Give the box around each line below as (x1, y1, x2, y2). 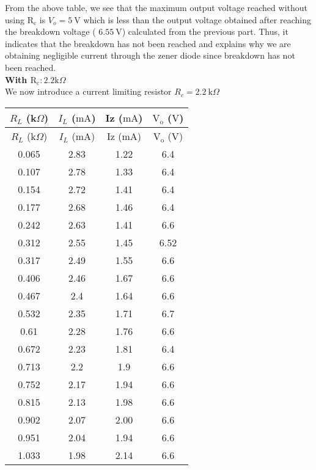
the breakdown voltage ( (5, 25, 96, 38)
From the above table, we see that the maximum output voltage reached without (5, 1, 307, 13)
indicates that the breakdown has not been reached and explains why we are (5, 37, 291, 50)
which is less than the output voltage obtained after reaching (83, 13, 311, 26)
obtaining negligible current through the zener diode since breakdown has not (5, 49, 295, 62)
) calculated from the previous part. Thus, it (122, 25, 288, 38)
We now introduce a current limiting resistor (5, 85, 172, 98)
